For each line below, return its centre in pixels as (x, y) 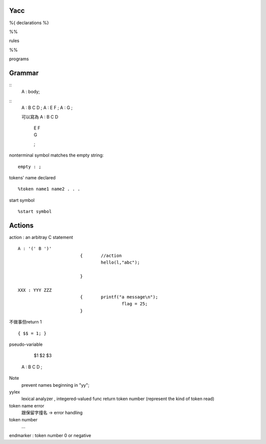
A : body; (31, 92)
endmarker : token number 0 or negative (50, 436)
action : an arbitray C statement (41, 237)
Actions (21, 225)
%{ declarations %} (29, 23)
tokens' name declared (33, 177)
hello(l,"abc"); (120, 262)
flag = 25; (134, 304)
